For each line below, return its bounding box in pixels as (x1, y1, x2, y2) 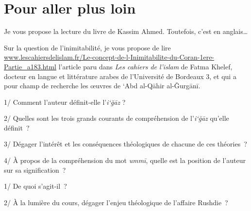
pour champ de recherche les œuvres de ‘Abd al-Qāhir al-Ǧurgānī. (4, 81, 201, 91)
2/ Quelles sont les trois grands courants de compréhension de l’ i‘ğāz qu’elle (4, 113, 229, 123)
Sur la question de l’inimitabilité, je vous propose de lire (4, 42, 171, 52)
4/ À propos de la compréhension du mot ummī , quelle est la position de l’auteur (4, 155, 246, 165)
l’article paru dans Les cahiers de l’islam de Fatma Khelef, (58, 61, 233, 71)
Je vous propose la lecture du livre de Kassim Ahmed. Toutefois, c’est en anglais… (4, 26, 248, 36)
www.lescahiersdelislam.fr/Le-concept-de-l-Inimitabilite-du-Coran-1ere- (4, 52, 215, 62)
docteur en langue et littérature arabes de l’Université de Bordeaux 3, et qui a (4, 71, 236, 81)
